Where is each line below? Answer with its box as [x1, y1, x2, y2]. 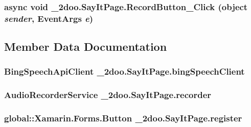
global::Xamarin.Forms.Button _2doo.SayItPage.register [4, 112, 242, 124]
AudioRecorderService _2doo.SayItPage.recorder [4, 88, 212, 101]
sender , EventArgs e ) [4, 12, 94, 24]
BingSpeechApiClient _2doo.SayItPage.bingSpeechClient [4, 65, 245, 78]
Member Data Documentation [4, 39, 167, 54]
